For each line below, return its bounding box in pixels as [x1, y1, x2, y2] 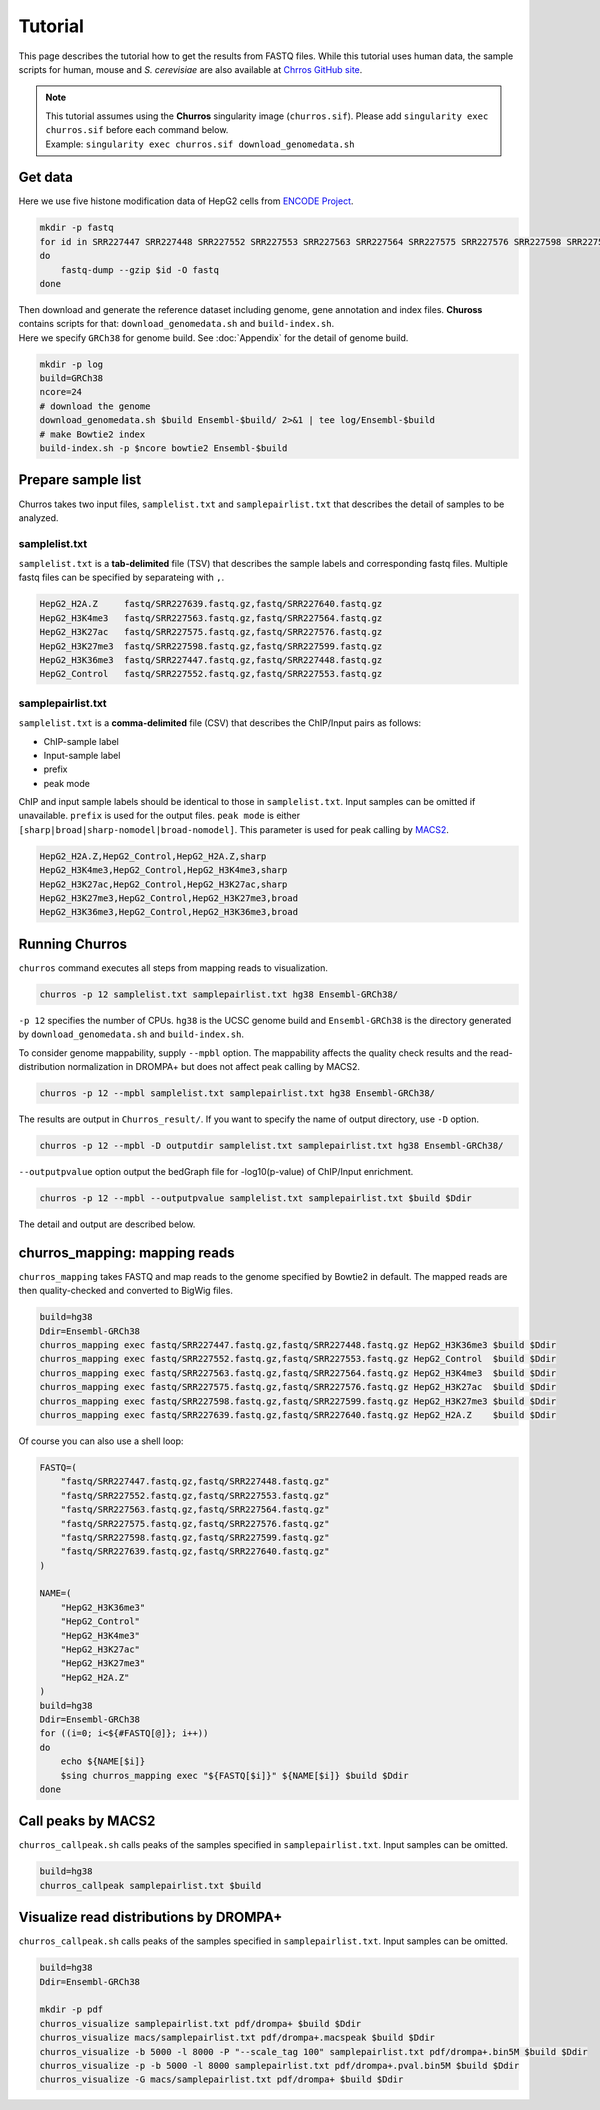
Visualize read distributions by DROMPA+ [18, 1909, 283, 1926]
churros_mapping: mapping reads [18, 1244, 235, 1261]
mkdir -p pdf [39, 2004, 104, 2015]
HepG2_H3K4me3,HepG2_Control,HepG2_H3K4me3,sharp [39, 865, 288, 876]
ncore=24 [39, 386, 83, 398]
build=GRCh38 [39, 373, 104, 384]
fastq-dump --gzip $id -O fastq [60, 264, 220, 275]
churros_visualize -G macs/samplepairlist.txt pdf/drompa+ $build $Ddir [39, 2074, 404, 2085]
